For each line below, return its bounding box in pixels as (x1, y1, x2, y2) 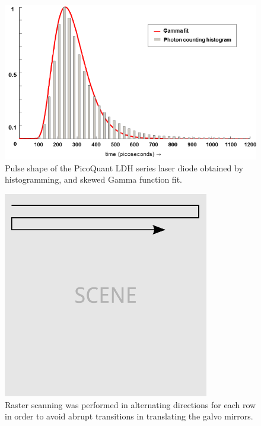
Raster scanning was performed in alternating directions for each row (5, 398, 256, 411)
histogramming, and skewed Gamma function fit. (5, 173, 182, 186)
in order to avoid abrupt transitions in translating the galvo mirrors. (5, 410, 253, 422)
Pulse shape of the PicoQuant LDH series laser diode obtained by (5, 161, 243, 174)
